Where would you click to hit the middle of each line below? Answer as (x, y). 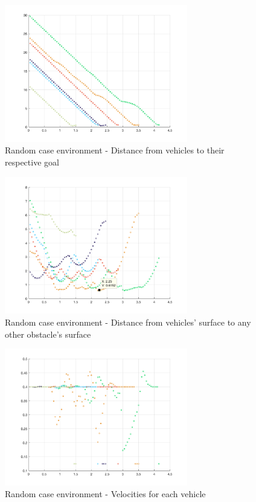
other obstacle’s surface (48, 334)
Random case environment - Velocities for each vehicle (105, 494)
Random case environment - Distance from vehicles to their (115, 150)
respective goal (32, 162)
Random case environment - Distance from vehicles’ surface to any (128, 322)
